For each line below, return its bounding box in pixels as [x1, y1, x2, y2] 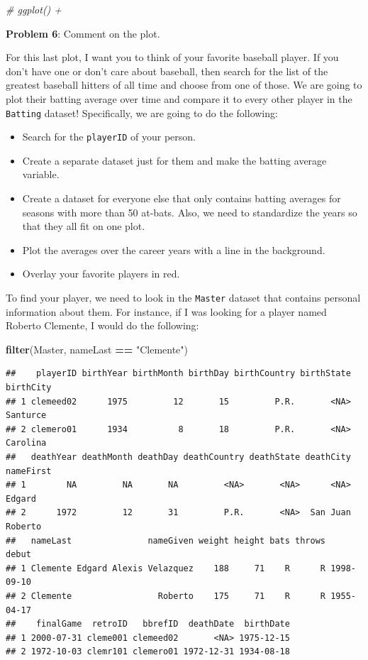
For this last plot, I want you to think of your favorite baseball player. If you [6, 50, 339, 65]
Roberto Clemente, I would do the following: [6, 318, 199, 333]
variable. [22, 167, 60, 182]
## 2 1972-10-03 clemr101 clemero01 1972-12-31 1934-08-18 [6, 647, 290, 657]
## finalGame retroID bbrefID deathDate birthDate [6, 619, 290, 629]
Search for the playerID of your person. [22, 129, 196, 144]
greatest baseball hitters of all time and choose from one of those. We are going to [6, 77, 362, 92]
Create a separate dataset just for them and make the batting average [22, 153, 327, 167]
